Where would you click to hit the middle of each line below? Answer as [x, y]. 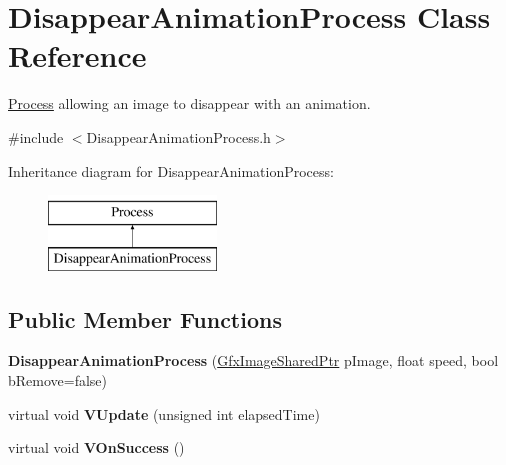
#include [36, 136]
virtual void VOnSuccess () [96, 447]
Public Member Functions [145, 318]
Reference [77, 55]
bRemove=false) [58, 380]
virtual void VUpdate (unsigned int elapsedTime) [164, 413]
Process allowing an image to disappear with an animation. [189, 103]
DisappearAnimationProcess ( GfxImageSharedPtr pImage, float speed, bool [253, 360]
